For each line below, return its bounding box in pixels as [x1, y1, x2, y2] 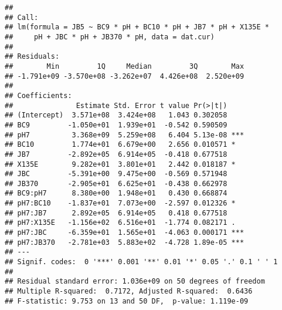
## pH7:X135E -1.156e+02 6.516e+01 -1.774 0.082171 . [5, 218, 236, 227]
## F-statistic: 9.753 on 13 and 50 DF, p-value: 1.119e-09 [5, 296, 249, 305]
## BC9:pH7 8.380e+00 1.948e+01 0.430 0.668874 [5, 189, 227, 198]
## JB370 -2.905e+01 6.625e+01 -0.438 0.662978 [5, 179, 227, 188]
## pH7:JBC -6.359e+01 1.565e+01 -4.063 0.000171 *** [5, 228, 244, 237]
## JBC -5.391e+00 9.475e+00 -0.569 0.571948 [5, 170, 227, 178]
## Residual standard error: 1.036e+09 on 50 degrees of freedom [5, 277, 265, 286]
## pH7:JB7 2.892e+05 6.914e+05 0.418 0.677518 [5, 208, 227, 217]
